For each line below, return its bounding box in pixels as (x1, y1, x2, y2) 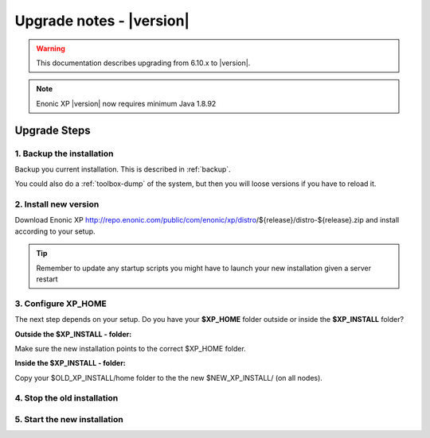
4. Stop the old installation (14, 393, 119, 404)
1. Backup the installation (14, 148, 114, 159)
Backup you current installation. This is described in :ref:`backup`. (14, 164, 231, 174)
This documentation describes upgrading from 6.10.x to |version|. (36, 58, 251, 68)
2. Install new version (14, 199, 100, 210)
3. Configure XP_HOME (14, 298, 107, 309)
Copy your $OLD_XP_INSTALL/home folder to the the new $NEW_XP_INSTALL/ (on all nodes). (14, 373, 322, 382)
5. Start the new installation (14, 414, 123, 424)
